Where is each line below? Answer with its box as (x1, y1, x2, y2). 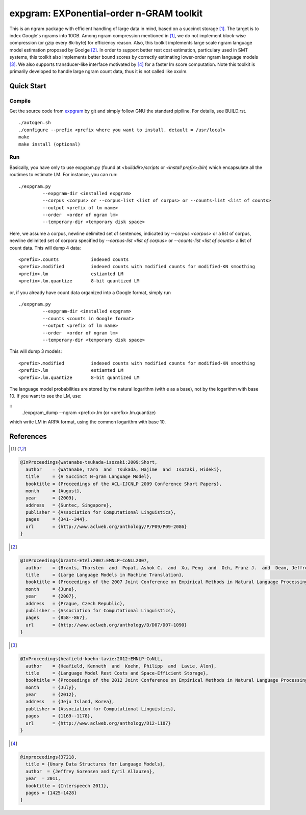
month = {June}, (25, 586, 77, 592)
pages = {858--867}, (25, 615, 88, 620)
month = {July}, (25, 684, 77, 690)
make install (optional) (18, 141, 81, 147)
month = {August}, (25, 488, 83, 494)
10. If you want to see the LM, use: (9, 393, 82, 399)
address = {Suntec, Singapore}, (25, 502, 112, 508)
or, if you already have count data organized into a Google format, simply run (9, 289, 171, 296)
